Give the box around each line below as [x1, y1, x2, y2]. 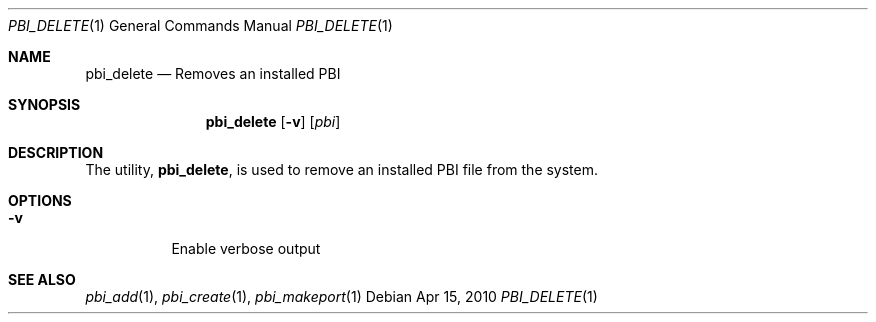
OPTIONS [8, 192, 72, 209]
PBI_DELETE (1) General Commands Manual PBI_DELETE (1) [8, 17, 393, 34]
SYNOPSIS [8, 96, 81, 113]
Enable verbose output [171, 240, 321, 257]
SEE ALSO [8, 271, 76, 288]
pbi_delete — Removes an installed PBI [85, 65, 341, 82]
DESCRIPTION [8, 144, 104, 161]
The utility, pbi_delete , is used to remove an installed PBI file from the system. [85, 161, 599, 178]
